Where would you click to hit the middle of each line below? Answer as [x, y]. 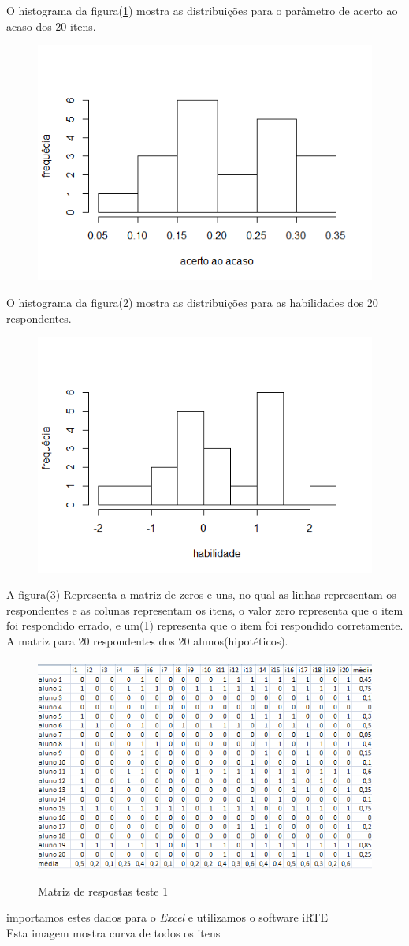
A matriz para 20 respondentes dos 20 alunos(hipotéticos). [147, 640]
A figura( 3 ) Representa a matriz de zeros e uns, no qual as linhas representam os [201, 595]
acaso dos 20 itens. [51, 26]
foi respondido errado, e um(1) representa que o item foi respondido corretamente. [205, 625]
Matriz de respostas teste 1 [103, 890]
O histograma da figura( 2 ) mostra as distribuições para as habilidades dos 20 [192, 303]
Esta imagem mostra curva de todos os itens [113, 932]
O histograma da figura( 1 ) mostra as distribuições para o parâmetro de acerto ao [202, 10]
